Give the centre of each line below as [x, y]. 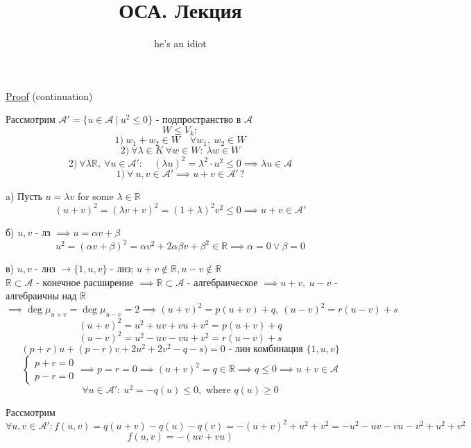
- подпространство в [198, 119]
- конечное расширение [85, 282]
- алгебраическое [222, 282]
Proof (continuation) [49, 96]
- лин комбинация [266, 350]
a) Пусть [24, 196]
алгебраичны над [41, 296]
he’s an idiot [180, 43]
